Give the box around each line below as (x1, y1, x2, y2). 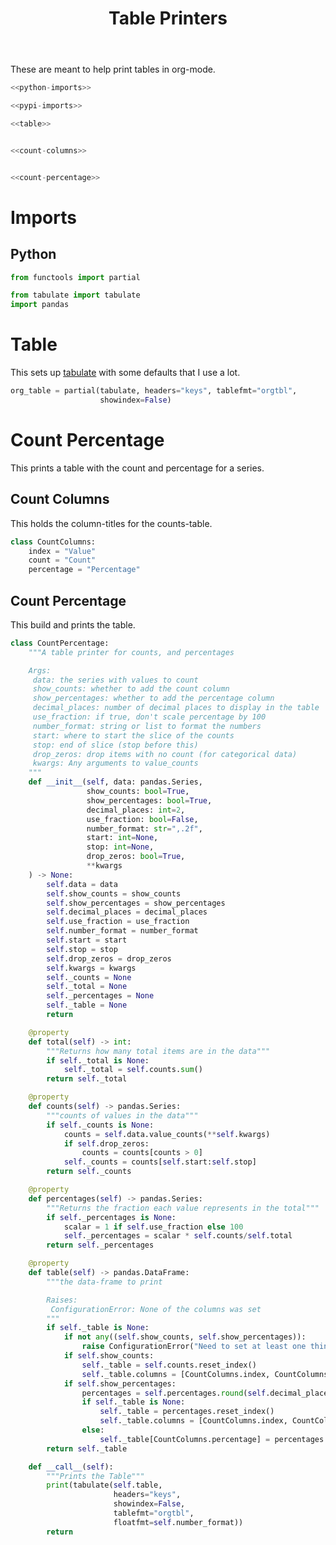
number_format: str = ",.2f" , (86, 823, 203, 834)
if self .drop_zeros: (63, 1138, 150, 1149)
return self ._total (46, 1074, 128, 1084)
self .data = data (46, 879, 118, 889)
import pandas (10, 300, 70, 310)
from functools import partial (10, 272, 141, 282)
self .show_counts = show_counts (46, 888, 182, 899)
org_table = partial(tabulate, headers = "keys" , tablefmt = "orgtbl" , (10, 386, 298, 396)
